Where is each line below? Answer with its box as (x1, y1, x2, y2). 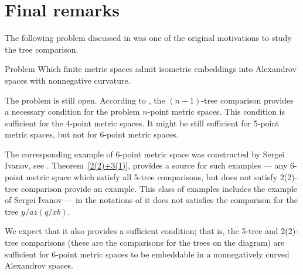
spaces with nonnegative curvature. (5, 74, 131, 86)
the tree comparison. (5, 43, 79, 55)
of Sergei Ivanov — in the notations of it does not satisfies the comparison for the (5, 194, 298, 206)
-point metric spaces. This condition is (147, 105, 285, 118)
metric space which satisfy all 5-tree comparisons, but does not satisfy (26, 171, 278, 183)
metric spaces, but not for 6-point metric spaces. (5, 128, 179, 140)
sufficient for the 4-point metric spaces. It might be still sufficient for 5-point (5, 116, 280, 129)
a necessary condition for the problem (5, 105, 140, 118)
